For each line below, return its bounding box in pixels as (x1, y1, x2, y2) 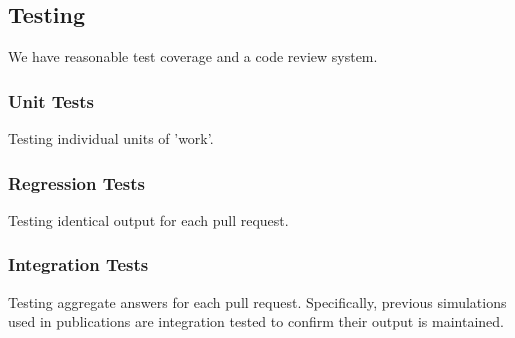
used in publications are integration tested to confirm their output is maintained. (8, 311, 504, 332)
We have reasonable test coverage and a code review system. (8, 46, 378, 67)
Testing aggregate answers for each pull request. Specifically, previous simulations (8, 291, 507, 312)
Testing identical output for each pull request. (8, 209, 289, 230)
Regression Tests (8, 170, 146, 195)
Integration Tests (8, 252, 149, 277)
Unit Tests (8, 88, 95, 113)
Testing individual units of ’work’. (8, 128, 214, 149)
